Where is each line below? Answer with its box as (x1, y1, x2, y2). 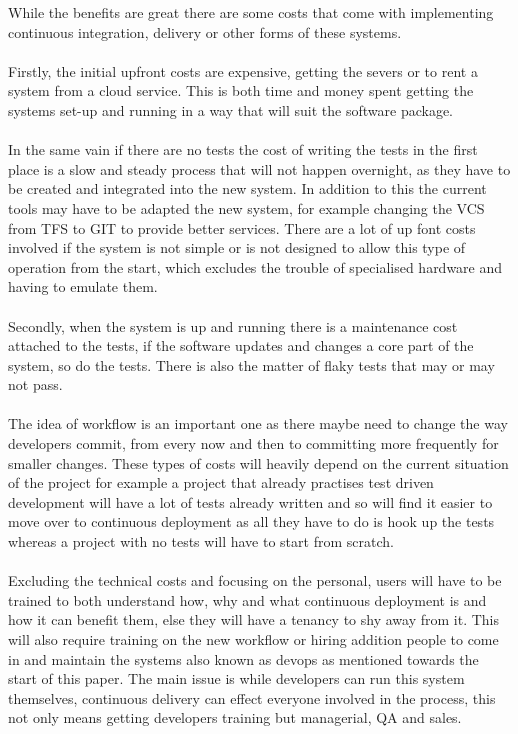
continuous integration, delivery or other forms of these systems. (8, 21, 402, 42)
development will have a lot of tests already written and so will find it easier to (8, 491, 493, 512)
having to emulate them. (8, 276, 158, 297)
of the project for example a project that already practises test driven (8, 472, 434, 493)
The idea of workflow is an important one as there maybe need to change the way (8, 413, 508, 434)
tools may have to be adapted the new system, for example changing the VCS (8, 197, 485, 218)
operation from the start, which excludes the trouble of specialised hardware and (8, 256, 503, 277)
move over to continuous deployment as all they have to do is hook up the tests (8, 511, 495, 532)
